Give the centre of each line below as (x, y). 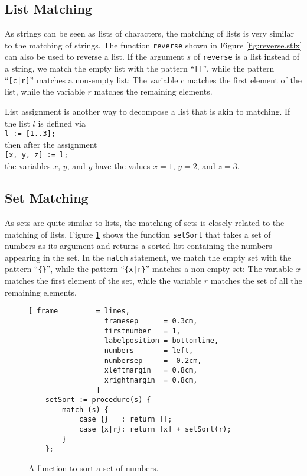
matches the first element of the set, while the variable (103, 281)
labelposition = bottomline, (161, 341)
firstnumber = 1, (142, 331)
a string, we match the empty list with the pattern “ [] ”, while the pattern (140, 68)
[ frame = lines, (79, 311)
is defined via (62, 123)
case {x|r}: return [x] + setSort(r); (155, 430)
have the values (123, 166)
